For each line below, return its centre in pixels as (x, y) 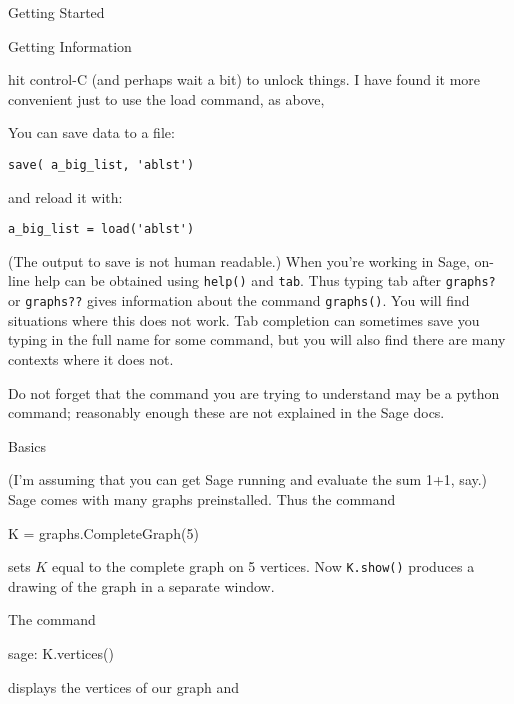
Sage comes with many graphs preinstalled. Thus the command (202, 498)
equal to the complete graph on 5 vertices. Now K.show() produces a (263, 566)
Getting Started (56, 12)
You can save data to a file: (91, 132)
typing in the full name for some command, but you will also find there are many (257, 339)
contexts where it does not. (91, 358)
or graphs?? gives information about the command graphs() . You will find (239, 300)
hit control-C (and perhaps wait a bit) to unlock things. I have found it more (244, 79)
